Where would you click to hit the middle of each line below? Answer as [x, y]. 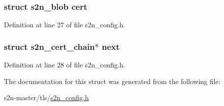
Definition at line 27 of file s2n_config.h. [65, 25]
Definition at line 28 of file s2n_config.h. [65, 65]
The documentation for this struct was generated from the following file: [112, 81]
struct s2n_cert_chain [49, 46]
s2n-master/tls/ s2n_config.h [46, 97]
